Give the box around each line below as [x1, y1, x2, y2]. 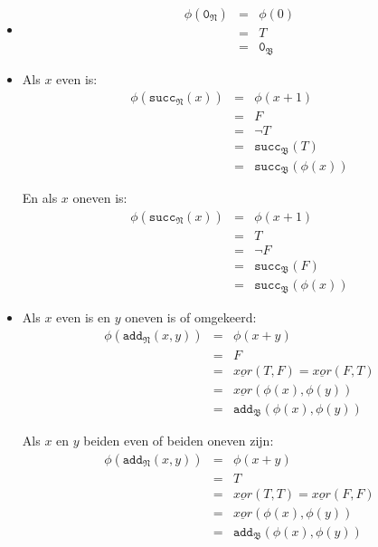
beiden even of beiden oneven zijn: [83, 431, 274, 450]
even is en [56, 307, 111, 326]
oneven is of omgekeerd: [125, 307, 257, 326]
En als [22, 188, 58, 207]
